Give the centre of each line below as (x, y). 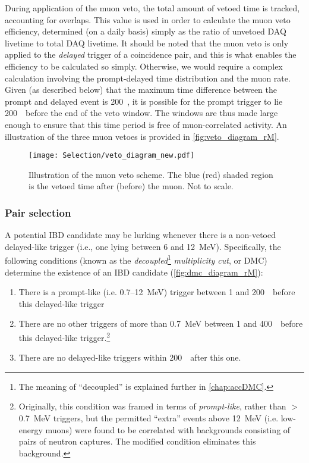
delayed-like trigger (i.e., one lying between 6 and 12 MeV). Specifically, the (143, 246)
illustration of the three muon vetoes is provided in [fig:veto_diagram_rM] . (142, 136)
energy (31, 429)
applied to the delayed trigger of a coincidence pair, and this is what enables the (151, 54)
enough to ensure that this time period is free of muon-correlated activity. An (146, 124)
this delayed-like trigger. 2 (64, 337)
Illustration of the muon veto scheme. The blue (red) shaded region (151, 174)
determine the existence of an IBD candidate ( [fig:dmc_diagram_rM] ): (134, 272)
